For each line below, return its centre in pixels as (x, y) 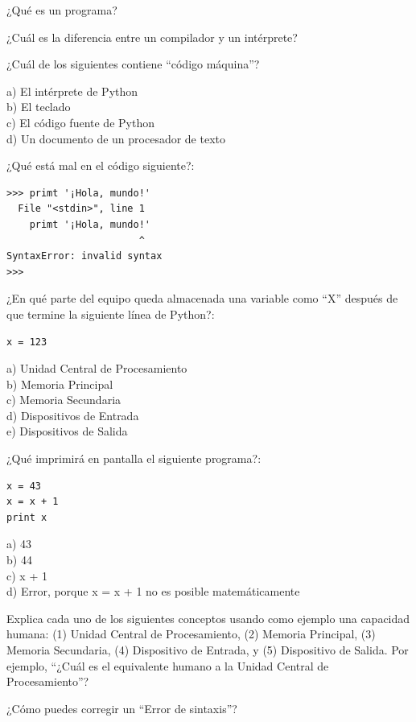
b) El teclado (39, 107)
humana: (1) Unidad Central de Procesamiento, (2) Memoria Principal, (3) (191, 634)
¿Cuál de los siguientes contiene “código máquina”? (133, 64)
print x (27, 517)
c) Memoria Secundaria (64, 400)
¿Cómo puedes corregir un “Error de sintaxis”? (122, 708)
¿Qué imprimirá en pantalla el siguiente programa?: (134, 458)
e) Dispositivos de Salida (67, 431)
